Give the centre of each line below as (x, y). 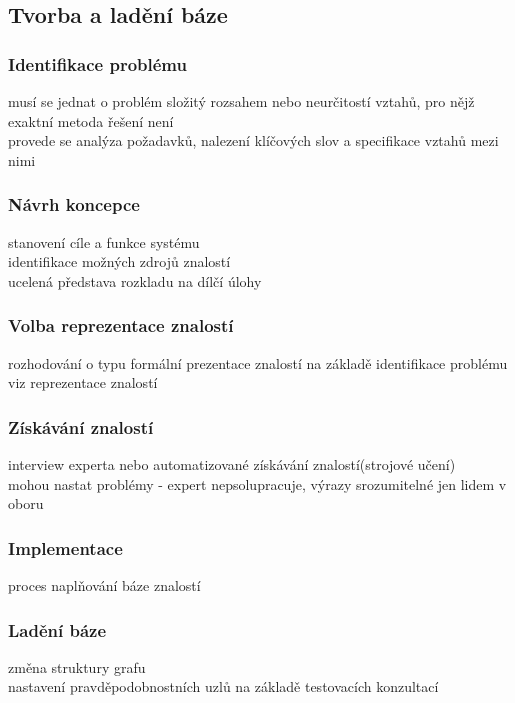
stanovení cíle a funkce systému (104, 241)
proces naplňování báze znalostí (104, 585)
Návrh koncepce (74, 204)
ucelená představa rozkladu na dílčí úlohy (135, 280)
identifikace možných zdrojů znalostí (119, 261)
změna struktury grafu (77, 666)
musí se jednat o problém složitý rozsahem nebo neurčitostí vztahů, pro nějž (241, 101)
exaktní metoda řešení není (91, 120)
